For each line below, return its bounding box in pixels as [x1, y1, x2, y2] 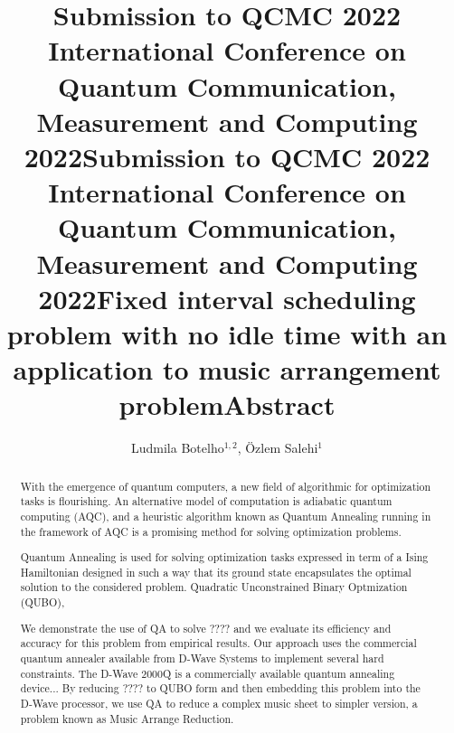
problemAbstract [118, 386, 336, 423]
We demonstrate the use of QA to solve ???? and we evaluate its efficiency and [20, 620, 392, 635]
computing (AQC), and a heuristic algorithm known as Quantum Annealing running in [20, 508, 431, 523]
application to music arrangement [13, 351, 441, 388]
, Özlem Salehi [237, 438, 318, 457]
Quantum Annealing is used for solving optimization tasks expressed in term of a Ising [20, 550, 429, 565]
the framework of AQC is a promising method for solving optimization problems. [20, 523, 402, 539]
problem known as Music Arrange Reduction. [20, 710, 234, 726]
